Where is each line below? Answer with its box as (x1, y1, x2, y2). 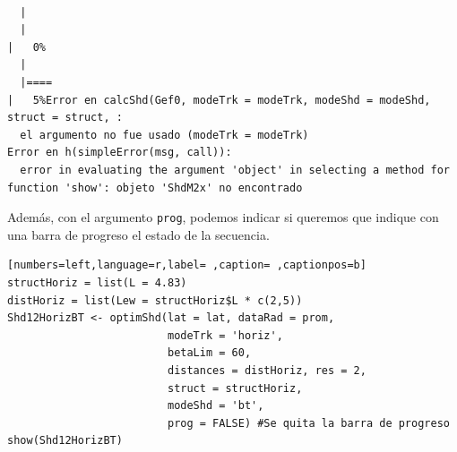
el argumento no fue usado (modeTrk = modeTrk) (20, 128, 309, 141)
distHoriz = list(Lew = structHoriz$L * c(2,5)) (7, 294, 303, 307)
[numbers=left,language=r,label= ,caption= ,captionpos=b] (7, 259, 366, 272)
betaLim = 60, (167, 346, 252, 360)
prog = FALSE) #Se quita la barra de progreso (167, 416, 450, 430)
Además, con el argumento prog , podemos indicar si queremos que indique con (7, 208, 439, 226)
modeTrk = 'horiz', (167, 328, 283, 342)
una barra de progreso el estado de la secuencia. (7, 225, 270, 243)
